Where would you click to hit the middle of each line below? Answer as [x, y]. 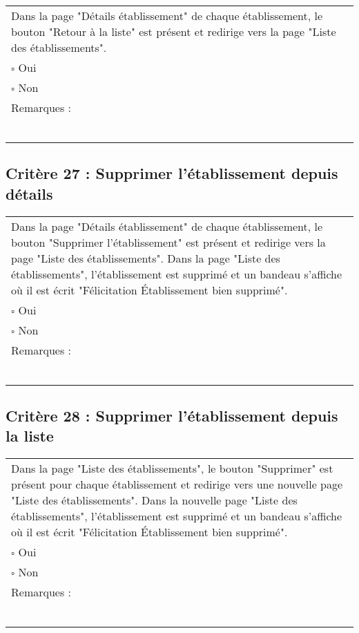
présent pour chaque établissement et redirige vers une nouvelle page [177, 484]
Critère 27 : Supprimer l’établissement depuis [172, 173]
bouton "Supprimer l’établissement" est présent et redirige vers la [168, 242]
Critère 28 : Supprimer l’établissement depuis [172, 415]
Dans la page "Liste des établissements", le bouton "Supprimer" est [172, 469]
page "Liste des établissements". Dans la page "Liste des [146, 258]
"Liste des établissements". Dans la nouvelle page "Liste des [154, 500]
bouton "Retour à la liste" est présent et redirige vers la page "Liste [174, 31]
